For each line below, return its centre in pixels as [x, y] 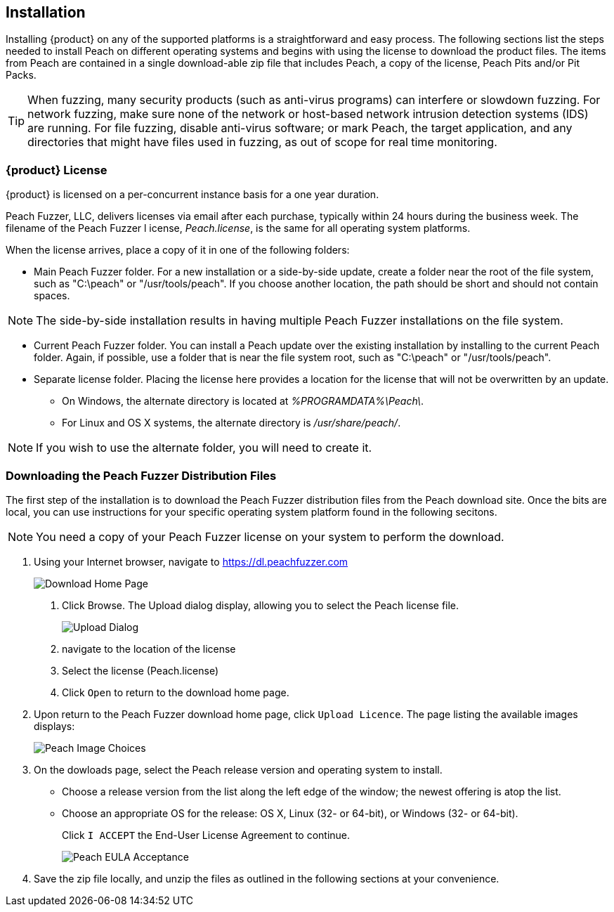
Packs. [21, 75]
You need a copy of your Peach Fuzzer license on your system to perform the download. [270, 536]
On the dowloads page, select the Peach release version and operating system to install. [238, 769]
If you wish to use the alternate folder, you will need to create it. [204, 448]
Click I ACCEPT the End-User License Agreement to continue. [206, 835]
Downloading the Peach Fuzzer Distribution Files [141, 475]
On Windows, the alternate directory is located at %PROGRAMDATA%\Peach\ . [243, 401]
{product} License [57, 170]
